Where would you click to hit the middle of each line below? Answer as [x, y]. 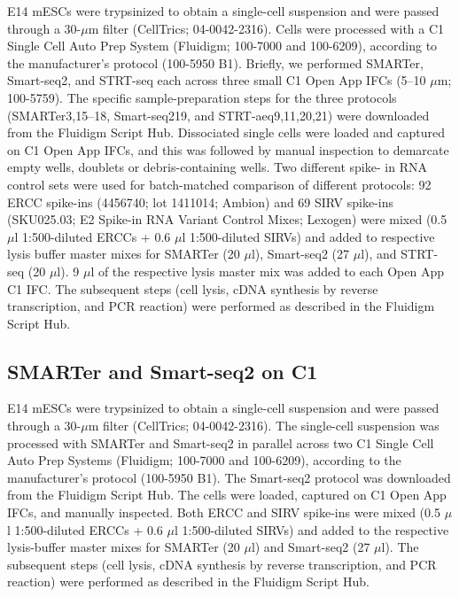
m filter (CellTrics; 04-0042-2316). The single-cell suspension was [264, 426]
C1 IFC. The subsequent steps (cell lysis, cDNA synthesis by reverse [193, 288]
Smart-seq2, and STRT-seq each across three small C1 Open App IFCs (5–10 [217, 80]
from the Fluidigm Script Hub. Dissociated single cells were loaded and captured [226, 132]
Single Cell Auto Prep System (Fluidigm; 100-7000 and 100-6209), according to [222, 46]
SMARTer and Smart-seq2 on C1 [163, 371]
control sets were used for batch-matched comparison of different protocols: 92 [219, 184]
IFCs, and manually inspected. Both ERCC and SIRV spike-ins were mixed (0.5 [224, 512]
